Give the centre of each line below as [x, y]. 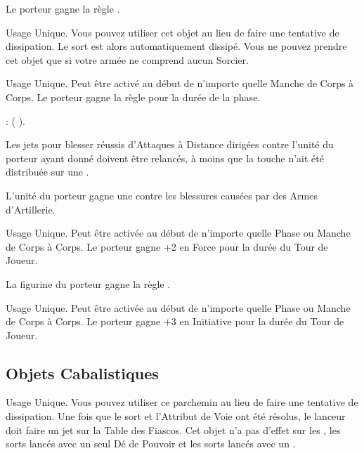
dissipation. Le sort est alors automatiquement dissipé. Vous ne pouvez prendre [176, 46]
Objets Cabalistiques [82, 373]
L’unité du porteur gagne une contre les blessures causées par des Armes [162, 195]
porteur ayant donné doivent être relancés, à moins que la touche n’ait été [165, 158]
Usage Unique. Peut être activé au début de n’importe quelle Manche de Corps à [180, 83]
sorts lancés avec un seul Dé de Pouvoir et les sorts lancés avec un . [151, 444]
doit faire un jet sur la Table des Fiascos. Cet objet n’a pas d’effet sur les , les [173, 429]
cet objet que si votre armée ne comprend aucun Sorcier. [127, 59]
